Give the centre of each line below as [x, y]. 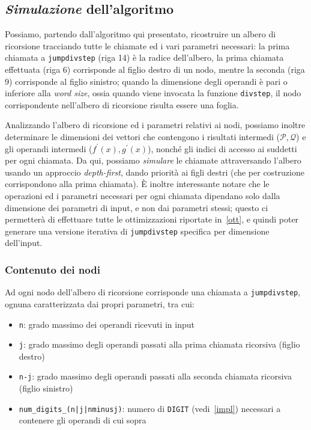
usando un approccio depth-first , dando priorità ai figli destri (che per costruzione [155, 172]
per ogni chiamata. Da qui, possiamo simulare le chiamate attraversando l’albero [153, 160]
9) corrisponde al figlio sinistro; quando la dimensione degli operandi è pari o [146, 81]
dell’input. [24, 243]
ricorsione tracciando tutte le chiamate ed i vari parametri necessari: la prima [147, 45]
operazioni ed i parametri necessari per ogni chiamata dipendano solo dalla [143, 196]
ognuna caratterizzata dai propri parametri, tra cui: [100, 303]
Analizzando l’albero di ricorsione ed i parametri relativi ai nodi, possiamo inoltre [155, 125]
